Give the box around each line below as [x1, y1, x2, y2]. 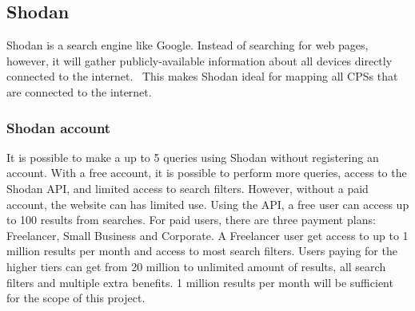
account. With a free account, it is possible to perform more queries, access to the [6, 164, 407, 181]
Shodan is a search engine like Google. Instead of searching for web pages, [6, 37, 369, 53]
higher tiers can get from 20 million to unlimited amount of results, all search [6, 258, 386, 274]
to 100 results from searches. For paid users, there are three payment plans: [6, 211, 376, 228]
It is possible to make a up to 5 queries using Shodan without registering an [6, 148, 379, 165]
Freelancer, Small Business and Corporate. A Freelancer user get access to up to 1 [6, 226, 409, 243]
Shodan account [6, 117, 111, 137]
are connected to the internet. [6, 83, 152, 100]
